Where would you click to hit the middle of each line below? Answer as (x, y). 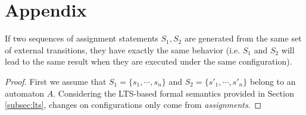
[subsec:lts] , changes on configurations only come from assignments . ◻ (133, 105)
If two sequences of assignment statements (82, 38)
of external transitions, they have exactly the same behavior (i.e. (123, 49)
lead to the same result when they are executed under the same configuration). (149, 61)
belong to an (273, 81)
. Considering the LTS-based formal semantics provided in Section (174, 93)
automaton (25, 93)
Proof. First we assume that (56, 81)
